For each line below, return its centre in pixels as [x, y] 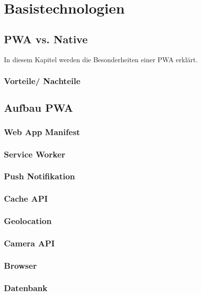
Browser [20, 265]
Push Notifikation [40, 176]
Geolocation [28, 221]
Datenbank [26, 287]
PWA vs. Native [46, 39]
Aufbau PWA [39, 108]
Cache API [26, 199]
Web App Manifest [42, 131]
